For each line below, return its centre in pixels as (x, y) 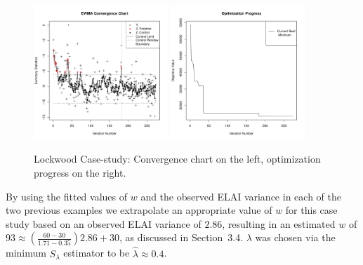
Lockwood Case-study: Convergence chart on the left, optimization (177, 159)
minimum (26, 253)
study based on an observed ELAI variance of (104, 223)
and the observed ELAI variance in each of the (241, 196)
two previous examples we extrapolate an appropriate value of (139, 210)
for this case (311, 210)
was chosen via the (295, 237)
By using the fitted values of (67, 196)
